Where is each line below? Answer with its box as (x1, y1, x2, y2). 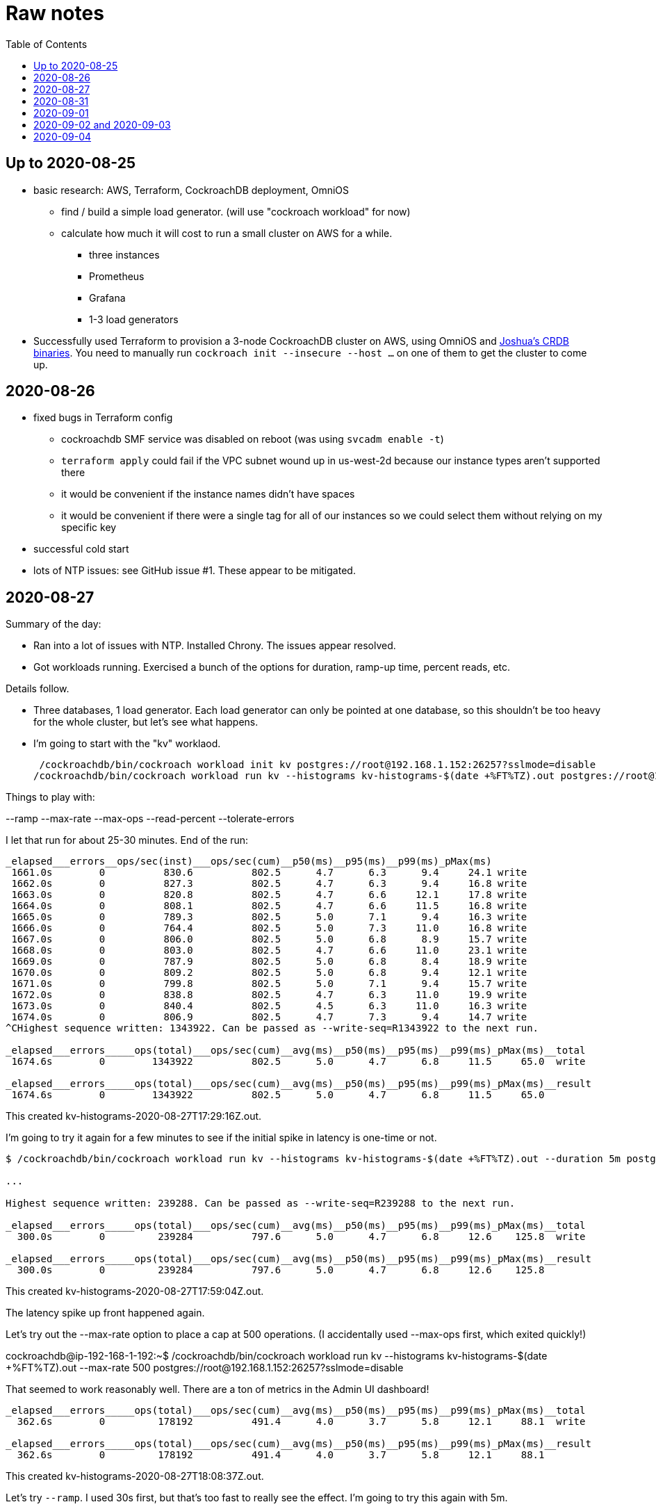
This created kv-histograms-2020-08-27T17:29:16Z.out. (6, 1110, 262, 1123)
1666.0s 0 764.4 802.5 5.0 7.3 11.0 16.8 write (11, 922, 527, 934)
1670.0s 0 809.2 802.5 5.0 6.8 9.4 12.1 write (11, 967, 527, 979)
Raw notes (6, 1, 104, 25)
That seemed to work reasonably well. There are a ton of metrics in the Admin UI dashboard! (6, 1383, 429, 1396)
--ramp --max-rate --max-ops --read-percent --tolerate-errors (6, 813, 295, 825)
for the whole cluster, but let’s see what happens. (33, 716, 259, 728)
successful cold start (33, 543, 129, 555)
